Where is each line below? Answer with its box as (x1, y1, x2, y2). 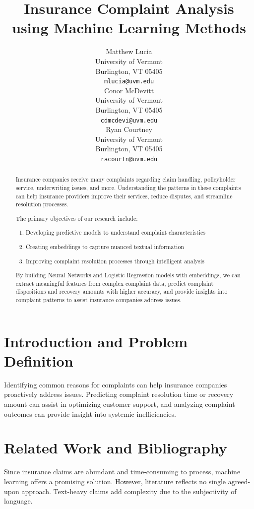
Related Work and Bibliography (4, 438, 227, 458)
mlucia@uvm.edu (104, 78, 154, 85)
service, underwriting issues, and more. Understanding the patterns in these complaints (15, 184, 241, 192)
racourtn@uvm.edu (100, 155, 158, 163)
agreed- (228, 476, 251, 486)
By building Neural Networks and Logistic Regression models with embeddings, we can (15, 271, 241, 279)
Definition (4, 350, 73, 371)
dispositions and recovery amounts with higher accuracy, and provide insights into (15, 287, 228, 296)
